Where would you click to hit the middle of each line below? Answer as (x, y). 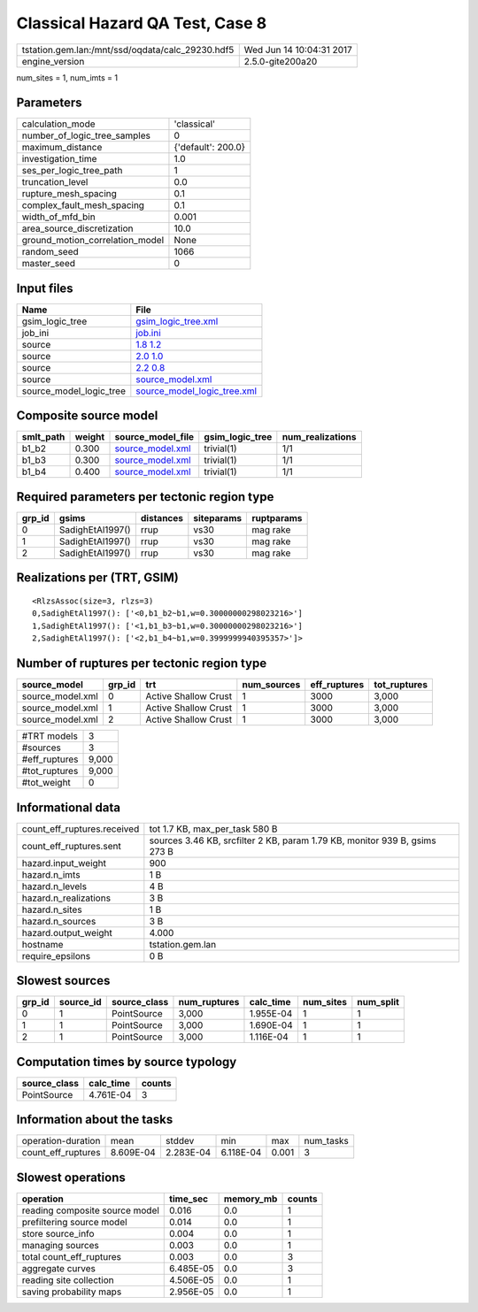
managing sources (60, 1245)
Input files (45, 288)
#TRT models (50, 736)
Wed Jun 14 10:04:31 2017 (298, 50)
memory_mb (251, 1199)
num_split (378, 1002)
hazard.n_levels (54, 886)
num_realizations (319, 437)
